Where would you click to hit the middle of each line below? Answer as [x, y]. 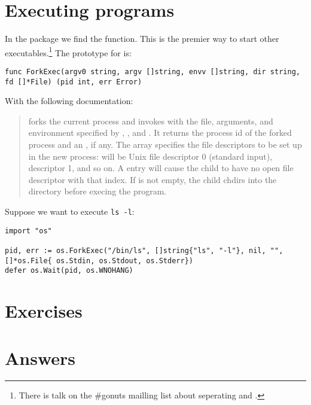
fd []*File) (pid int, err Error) [74, 82]
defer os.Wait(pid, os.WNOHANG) [69, 271]
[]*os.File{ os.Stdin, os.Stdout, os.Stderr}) [99, 261]
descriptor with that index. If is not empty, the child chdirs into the [153, 179]
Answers [40, 357]
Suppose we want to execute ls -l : [70, 211]
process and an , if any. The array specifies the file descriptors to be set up [165, 144]
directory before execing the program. [97, 191]
